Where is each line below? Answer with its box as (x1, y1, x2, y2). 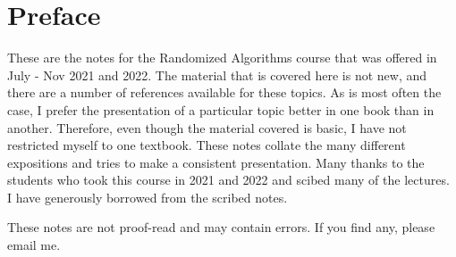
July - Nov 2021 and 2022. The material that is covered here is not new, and (7, 65, 427, 84)
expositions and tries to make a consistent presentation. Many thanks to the (7, 153, 425, 171)
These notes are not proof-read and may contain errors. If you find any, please (7, 218, 435, 236)
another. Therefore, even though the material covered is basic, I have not (7, 118, 407, 137)
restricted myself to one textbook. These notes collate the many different (7, 136, 406, 154)
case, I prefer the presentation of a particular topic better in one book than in (7, 100, 435, 119)
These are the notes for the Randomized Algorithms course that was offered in (7, 48, 437, 67)
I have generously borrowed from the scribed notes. (7, 187, 288, 206)
